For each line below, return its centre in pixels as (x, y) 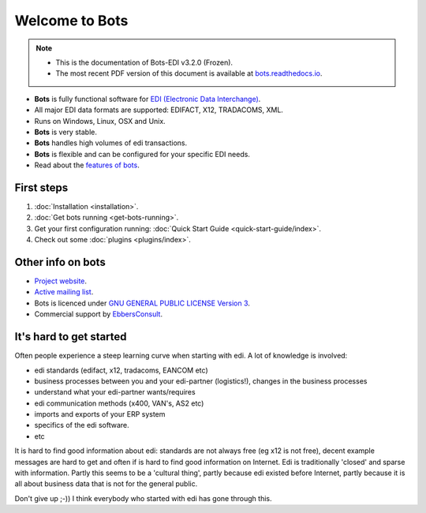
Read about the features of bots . (87, 165)
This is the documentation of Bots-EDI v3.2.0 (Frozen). (144, 62)
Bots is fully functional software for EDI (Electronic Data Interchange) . (148, 99)
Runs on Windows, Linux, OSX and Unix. (100, 121)
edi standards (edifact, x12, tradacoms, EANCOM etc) (121, 370)
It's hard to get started (71, 337)
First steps (41, 187)
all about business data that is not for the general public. (106, 484)
